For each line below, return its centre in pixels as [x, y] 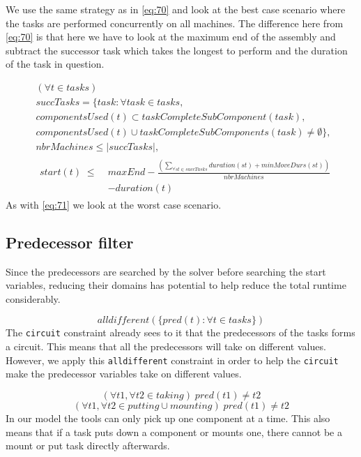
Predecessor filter [70, 242]
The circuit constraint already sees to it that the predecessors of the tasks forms [180, 332]
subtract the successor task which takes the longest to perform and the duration [177, 50]
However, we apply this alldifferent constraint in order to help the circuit [172, 360]
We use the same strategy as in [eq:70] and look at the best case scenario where [176, 9]
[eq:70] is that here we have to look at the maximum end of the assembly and [171, 37]
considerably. [33, 298]
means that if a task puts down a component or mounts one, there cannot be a [174, 432]
